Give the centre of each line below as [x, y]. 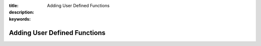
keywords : [20, 19]
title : [14, 6]
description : [22, 12]
